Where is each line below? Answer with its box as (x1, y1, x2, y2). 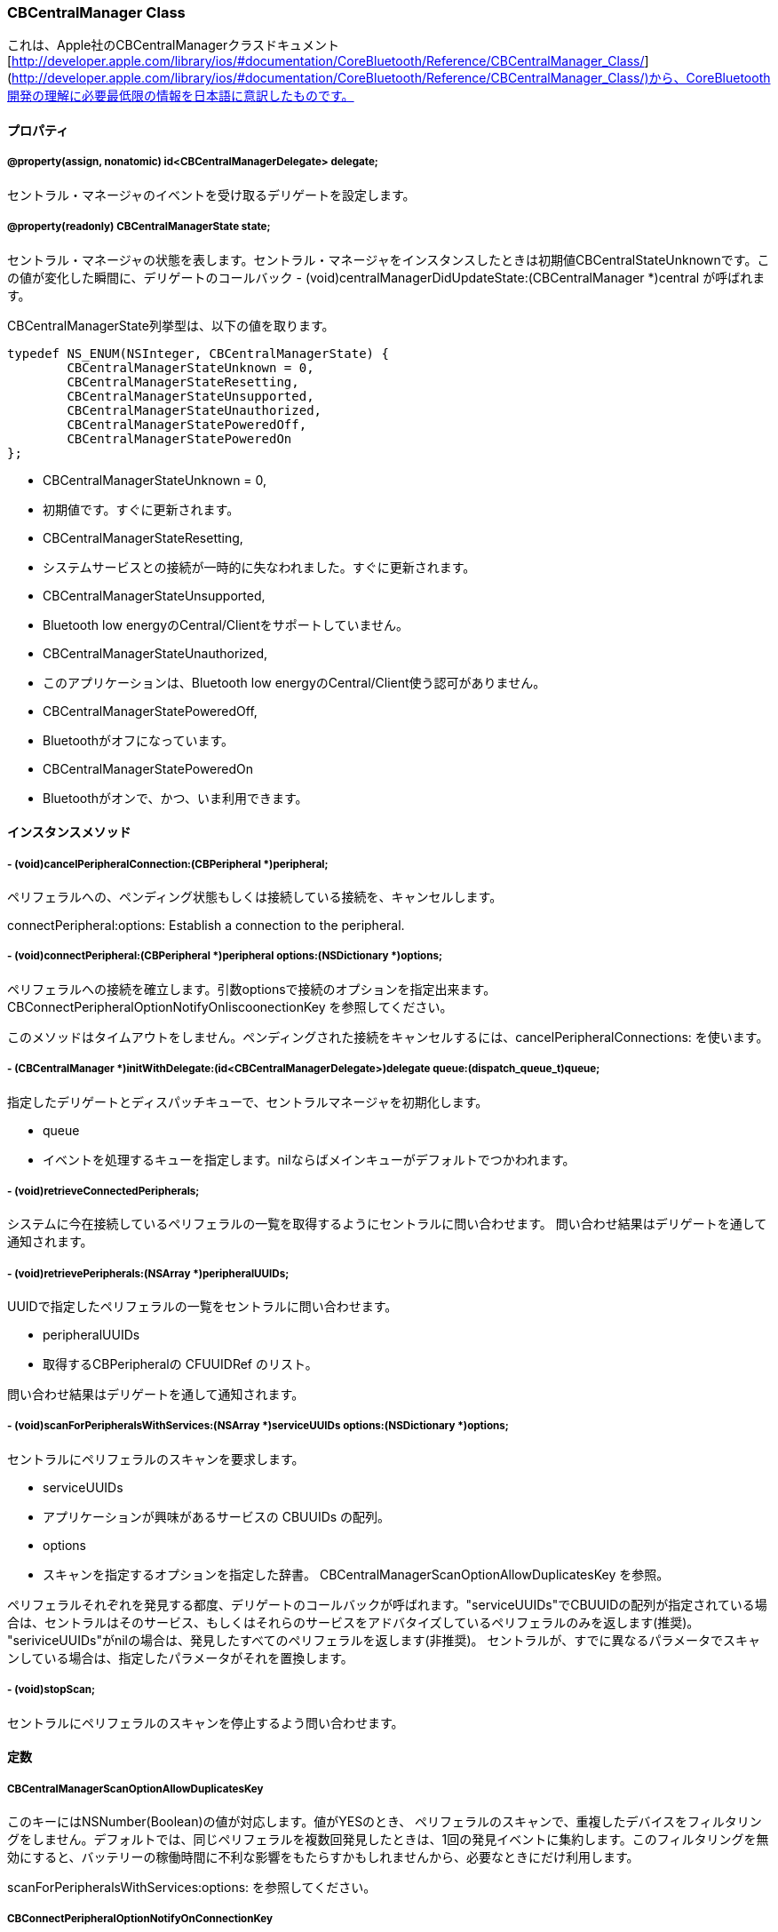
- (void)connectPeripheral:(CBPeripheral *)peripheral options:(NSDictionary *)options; (7, 950, 442, 963)
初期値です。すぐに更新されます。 (43, 501, 240, 517)
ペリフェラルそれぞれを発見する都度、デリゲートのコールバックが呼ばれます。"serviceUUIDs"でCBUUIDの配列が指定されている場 (7, 1596, 767, 1612)
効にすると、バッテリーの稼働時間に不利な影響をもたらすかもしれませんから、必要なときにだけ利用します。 (7, 1849, 639, 1865)
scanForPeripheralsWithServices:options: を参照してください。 (7, 1880, 377, 1896)
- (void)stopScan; (7, 1683, 96, 1697)
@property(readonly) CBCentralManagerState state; (7, 220, 271, 234)
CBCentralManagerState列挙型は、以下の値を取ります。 (7, 317, 335, 333)
